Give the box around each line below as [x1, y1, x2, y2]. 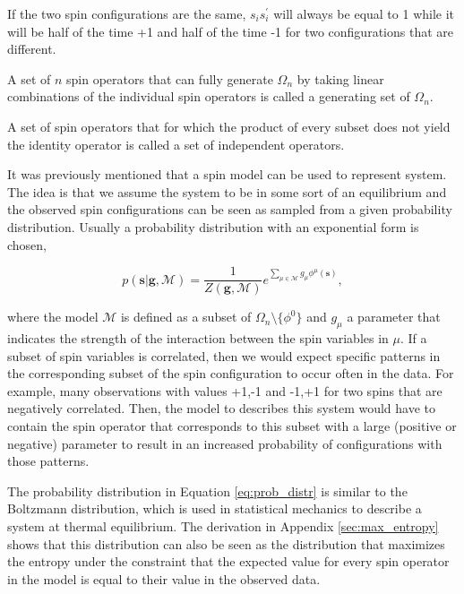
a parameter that [347, 307, 441, 326]
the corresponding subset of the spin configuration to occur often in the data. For [7, 364, 454, 383]
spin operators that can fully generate [66, 69, 273, 88]
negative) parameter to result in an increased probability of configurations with [7, 434, 443, 452]
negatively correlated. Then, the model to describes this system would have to [7, 399, 436, 418]
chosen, [7, 235, 47, 254]
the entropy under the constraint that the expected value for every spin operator [7, 552, 450, 571]
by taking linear [296, 69, 384, 88]
